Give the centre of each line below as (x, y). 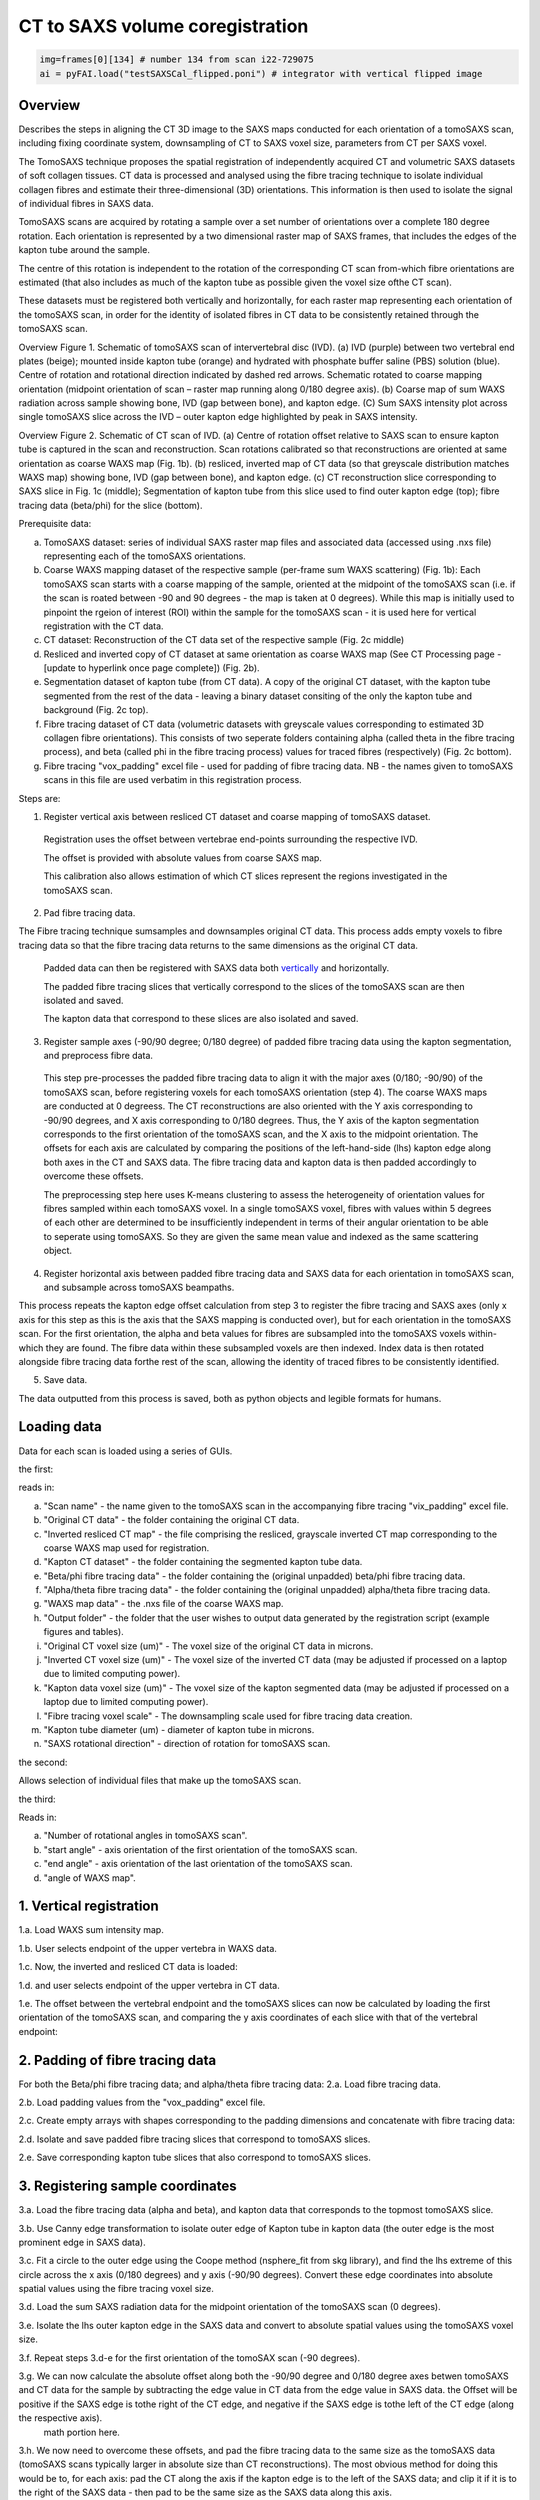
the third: (37, 1799)
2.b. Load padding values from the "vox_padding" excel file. (142, 2102)
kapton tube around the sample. (84, 250)
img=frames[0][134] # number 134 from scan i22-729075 (176, 59)
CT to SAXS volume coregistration (163, 26)
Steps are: (39, 798)
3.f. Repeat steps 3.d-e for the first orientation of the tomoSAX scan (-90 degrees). (189, 2357)
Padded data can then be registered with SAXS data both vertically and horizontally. (216, 968)
